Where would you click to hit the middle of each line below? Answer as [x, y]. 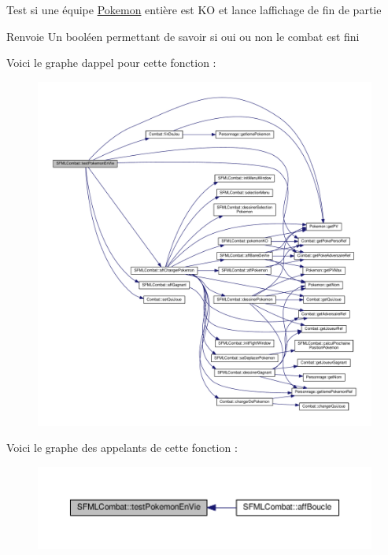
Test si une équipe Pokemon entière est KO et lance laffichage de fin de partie [194, 9]
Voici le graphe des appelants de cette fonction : [122, 448]
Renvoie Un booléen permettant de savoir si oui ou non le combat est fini [183, 36]
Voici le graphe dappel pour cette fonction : [111, 63]
